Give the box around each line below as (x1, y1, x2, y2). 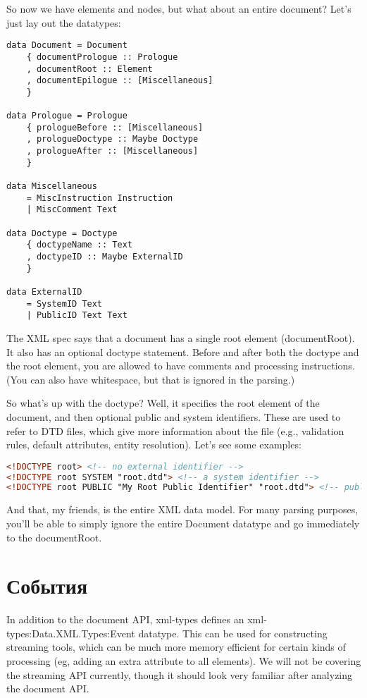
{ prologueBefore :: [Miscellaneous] (26, 122, 204, 133)
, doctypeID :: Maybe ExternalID (26, 252, 183, 262)
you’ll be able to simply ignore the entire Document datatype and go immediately (6, 515, 360, 530)
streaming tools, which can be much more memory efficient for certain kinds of (6, 639, 346, 654)
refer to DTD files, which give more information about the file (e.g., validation (6, 423, 344, 438)
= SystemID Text (26, 298, 103, 309)
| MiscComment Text (26, 204, 118, 215)
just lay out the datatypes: (6, 15, 121, 30)
